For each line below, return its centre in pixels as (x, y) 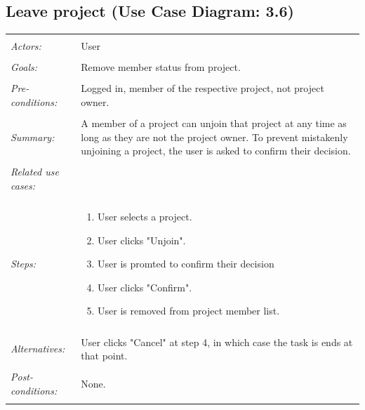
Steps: (24, 264)
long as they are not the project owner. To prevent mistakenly (214, 137)
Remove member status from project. (161, 67)
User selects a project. (145, 217)
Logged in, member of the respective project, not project (203, 88)
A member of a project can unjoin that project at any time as (214, 123)
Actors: (26, 46)
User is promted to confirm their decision (186, 264)
